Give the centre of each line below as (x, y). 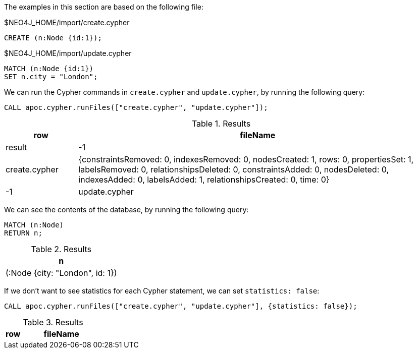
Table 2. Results (61, 249)
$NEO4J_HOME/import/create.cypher (67, 22)
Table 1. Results (221, 124)
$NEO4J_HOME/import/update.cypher (68, 53)
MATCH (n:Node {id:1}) (49, 69)
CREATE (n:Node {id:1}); (53, 38)
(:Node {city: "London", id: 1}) (61, 273)
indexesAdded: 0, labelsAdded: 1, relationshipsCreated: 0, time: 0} (204, 180)
